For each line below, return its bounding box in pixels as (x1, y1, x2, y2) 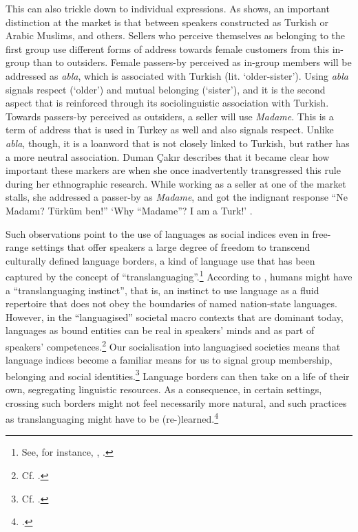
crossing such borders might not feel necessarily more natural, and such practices (6, 395, 347, 410)
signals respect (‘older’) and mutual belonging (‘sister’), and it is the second (6, 82, 326, 96)
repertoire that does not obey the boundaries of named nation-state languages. (6, 296, 337, 311)
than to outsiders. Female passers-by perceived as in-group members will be (32, 55, 352, 69)
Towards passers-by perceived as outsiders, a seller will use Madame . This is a (6, 109, 334, 123)
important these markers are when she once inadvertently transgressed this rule (6, 163, 341, 177)
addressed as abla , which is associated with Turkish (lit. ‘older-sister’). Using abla (6, 68, 349, 82)
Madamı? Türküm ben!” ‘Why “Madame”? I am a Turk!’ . (6, 203, 253, 217)
